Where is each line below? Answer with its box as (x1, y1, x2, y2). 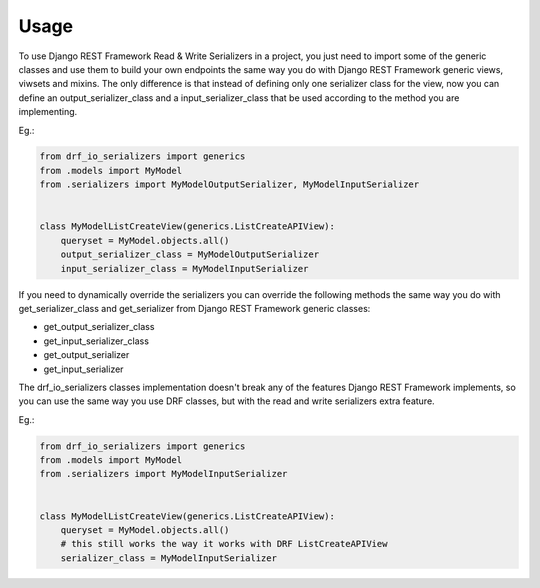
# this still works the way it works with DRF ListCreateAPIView (60, 538, 388, 550)
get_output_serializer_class (43, 321, 155, 333)
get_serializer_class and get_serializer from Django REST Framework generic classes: (18, 302, 371, 314)
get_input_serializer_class (43, 335, 150, 347)
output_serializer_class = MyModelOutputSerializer (60, 249, 320, 260)
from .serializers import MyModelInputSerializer (39, 468, 288, 480)
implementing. (18, 106, 78, 118)
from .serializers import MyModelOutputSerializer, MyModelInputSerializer (39, 179, 420, 190)
